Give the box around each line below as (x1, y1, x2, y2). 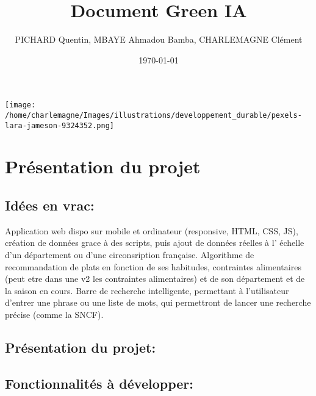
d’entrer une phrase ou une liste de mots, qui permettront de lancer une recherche (5, 296, 311, 309)
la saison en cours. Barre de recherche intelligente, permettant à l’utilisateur (5, 284, 289, 297)
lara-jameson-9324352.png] (5, 121, 114, 130)
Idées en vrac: (5, 196, 95, 215)
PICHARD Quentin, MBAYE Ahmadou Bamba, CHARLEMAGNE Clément (15, 33, 303, 46)
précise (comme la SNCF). (5, 308, 104, 321)
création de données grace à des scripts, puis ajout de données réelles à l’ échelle (5, 236, 304, 249)
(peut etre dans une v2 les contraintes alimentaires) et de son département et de (5, 272, 305, 285)
